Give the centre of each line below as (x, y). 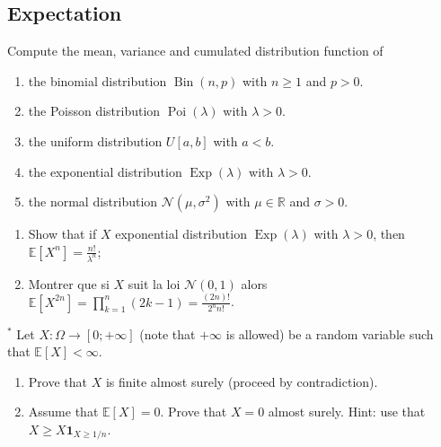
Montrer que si (69, 283)
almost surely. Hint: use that (347, 412)
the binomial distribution (97, 80)
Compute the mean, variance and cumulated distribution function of (195, 51)
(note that (168, 333)
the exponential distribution (105, 171)
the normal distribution (93, 202)
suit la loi (154, 283)
